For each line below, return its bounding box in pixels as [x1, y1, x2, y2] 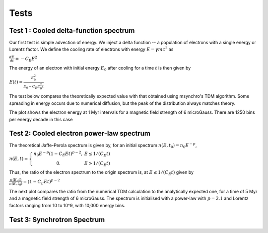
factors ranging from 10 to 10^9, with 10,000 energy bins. [9, 202, 126, 208]
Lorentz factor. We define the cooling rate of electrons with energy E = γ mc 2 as [9, 46, 174, 52]
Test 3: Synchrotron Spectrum [9, 215, 105, 224]
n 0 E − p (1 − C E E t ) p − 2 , [33, 150, 83, 157]
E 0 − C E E [23, 84, 41, 89]
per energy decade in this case [9, 116, 73, 122]
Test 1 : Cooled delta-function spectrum [9, 26, 135, 35]
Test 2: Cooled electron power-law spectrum [9, 129, 151, 138]
